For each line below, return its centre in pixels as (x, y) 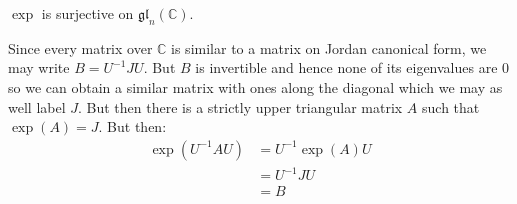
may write (39, 67)
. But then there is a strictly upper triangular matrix (240, 106)
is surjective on (87, 13)
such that (451, 106)
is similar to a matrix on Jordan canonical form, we (329, 47)
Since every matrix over (80, 47)
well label (37, 106)
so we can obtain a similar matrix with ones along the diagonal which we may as (255, 86)
